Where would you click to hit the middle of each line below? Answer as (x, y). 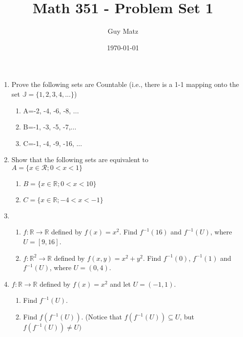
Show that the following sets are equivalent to (80, 159)
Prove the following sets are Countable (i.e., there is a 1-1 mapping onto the (125, 84)
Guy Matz (123, 31)
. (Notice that (102, 317)
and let (121, 284)
